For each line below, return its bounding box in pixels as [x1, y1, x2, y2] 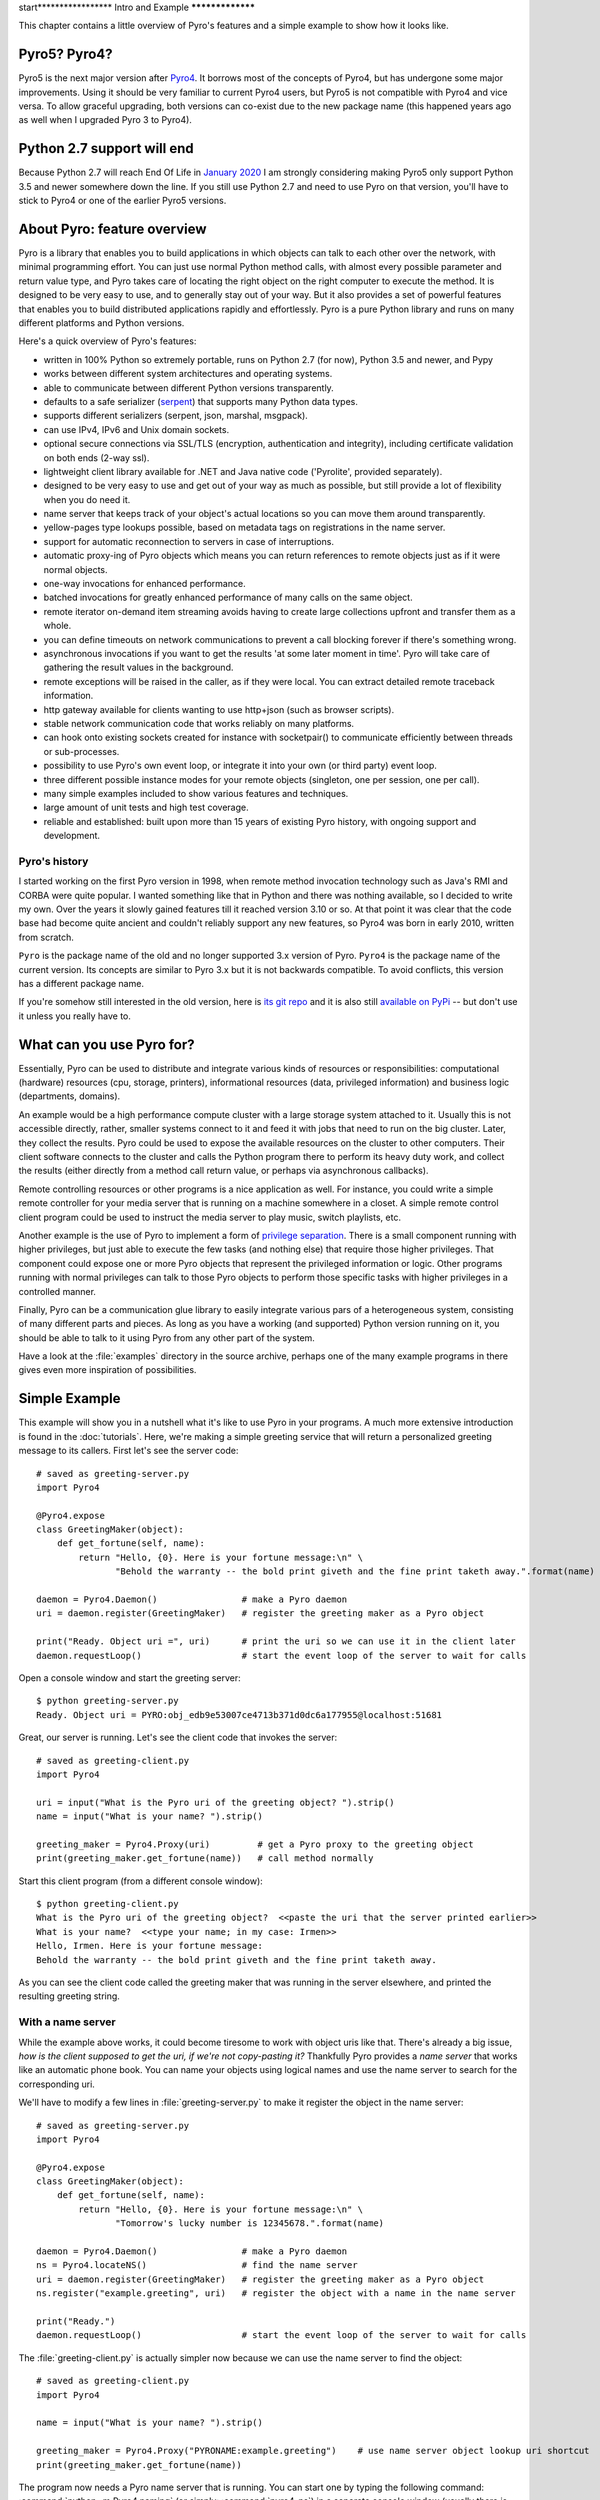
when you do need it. [43, 493, 131, 505]
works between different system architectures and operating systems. [43, 368, 333, 380]
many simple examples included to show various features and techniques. [43, 787, 349, 799]
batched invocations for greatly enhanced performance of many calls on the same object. [43, 591, 414, 604]
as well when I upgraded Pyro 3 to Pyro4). [18, 114, 192, 126]
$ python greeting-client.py [36, 1898, 179, 1910]
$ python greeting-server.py [36, 1695, 179, 1707]
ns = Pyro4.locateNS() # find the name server [36, 2260, 359, 2271]
